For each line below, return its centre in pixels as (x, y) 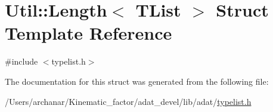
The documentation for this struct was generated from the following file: (137, 81)
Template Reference (89, 33)
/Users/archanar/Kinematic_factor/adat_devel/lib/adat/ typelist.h (128, 101)
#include (21, 61)
